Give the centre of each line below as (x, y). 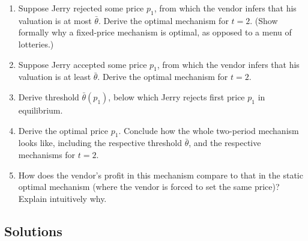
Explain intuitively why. (62, 198)
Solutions (33, 230)
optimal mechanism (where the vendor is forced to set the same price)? (149, 187)
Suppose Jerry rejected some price (81, 8)
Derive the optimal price (63, 130)
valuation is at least (55, 77)
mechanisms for (47, 154)
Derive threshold (49, 96)
